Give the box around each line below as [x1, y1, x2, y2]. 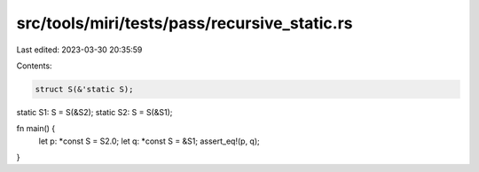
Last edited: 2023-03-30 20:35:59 [16, 44, 143, 55]
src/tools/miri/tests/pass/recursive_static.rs [16, 13, 354, 33]
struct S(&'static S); [35, 84, 134, 94]
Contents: [16, 60, 52, 71]
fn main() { [16, 123, 56, 134]
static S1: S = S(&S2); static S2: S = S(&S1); [16, 106, 173, 117]
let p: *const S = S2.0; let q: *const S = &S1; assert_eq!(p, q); [38, 136, 261, 146]
